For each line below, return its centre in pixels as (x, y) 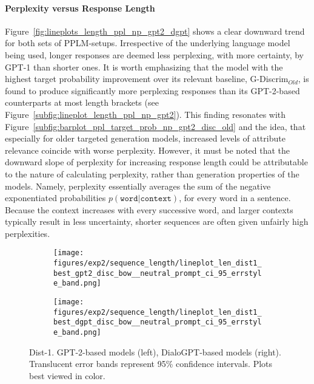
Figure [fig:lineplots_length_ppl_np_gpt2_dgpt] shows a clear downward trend (155, 31)
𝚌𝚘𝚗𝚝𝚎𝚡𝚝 (156, 199)
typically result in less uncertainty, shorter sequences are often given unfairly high (157, 221)
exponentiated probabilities (55, 198)
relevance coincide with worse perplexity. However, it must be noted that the (148, 150)
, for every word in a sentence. (235, 198)
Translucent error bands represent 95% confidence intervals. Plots (151, 364)
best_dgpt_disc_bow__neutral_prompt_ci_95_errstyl (158, 322)
